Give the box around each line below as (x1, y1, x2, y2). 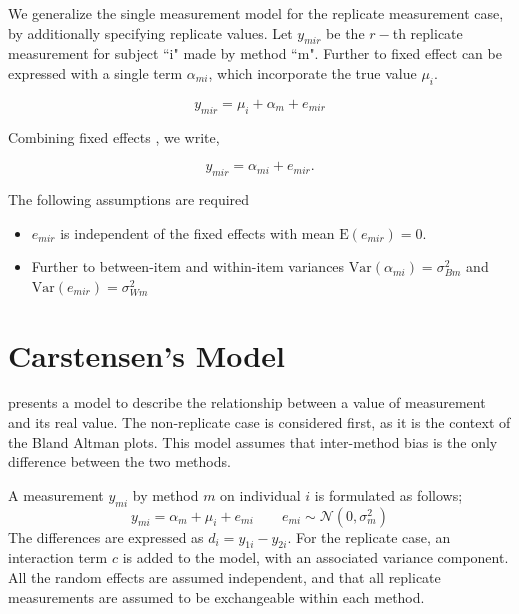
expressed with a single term (8, 62, 183, 83)
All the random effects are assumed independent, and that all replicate (8, 567, 441, 588)
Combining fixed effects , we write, (8, 126, 220, 147)
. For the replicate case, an (287, 526, 451, 547)
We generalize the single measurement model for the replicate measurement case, (8, 3, 504, 23)
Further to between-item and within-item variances (31, 256, 345, 277)
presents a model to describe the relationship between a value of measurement (8, 392, 486, 413)
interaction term (8, 547, 108, 568)
